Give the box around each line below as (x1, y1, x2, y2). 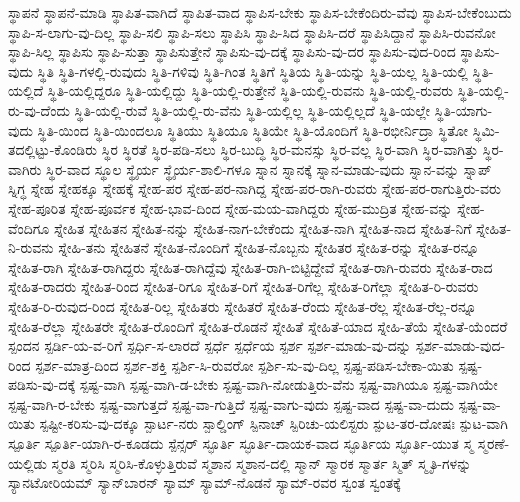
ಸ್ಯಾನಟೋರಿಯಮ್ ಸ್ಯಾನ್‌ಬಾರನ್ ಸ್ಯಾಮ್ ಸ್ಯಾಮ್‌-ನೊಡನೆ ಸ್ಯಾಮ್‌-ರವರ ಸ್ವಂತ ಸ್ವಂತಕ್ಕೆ (8, 472, 401, 493)
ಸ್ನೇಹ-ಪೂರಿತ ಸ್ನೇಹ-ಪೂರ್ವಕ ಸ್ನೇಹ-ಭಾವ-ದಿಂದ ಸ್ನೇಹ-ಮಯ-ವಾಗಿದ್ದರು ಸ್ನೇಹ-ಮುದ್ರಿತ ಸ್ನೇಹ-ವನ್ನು (8, 197, 453, 218)
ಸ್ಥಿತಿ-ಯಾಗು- (434, 99, 493, 120)
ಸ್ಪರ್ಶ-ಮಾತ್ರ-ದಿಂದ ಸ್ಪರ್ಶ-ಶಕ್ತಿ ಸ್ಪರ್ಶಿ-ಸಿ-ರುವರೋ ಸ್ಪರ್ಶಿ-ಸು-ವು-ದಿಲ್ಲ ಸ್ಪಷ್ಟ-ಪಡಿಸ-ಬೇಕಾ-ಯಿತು (35, 354, 454, 375)
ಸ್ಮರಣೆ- (477, 433, 510, 454)
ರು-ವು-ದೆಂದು (8, 99, 70, 120)
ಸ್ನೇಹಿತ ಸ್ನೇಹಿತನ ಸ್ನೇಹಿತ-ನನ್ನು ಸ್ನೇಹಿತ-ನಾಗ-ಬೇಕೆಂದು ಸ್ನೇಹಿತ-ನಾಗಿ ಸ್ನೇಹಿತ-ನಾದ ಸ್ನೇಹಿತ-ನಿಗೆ (53, 217, 472, 238)
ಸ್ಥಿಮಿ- (472, 119, 500, 140)
